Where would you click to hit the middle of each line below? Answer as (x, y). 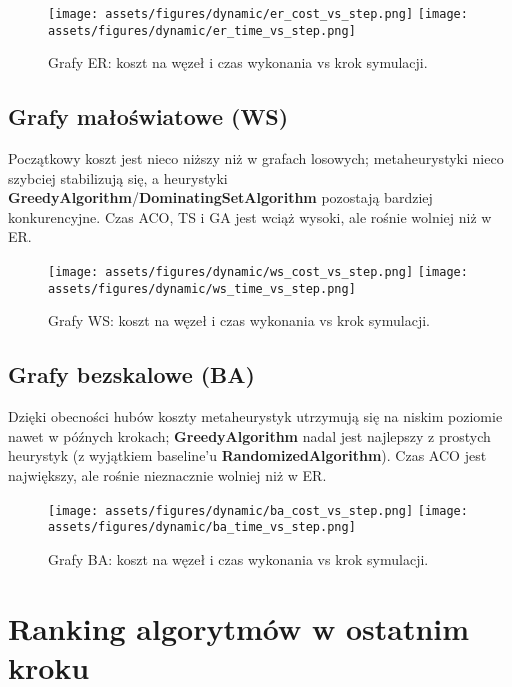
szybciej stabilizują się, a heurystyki (118, 177)
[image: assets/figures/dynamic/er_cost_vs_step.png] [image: (258, 14)
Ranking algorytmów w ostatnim (239, 627)
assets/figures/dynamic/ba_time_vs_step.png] (202, 527)
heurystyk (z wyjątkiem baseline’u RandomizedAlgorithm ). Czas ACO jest (247, 455)
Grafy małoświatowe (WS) (148, 116)
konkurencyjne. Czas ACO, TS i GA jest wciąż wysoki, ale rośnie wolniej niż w (250, 216)
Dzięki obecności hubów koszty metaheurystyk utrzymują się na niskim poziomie (255, 416)
